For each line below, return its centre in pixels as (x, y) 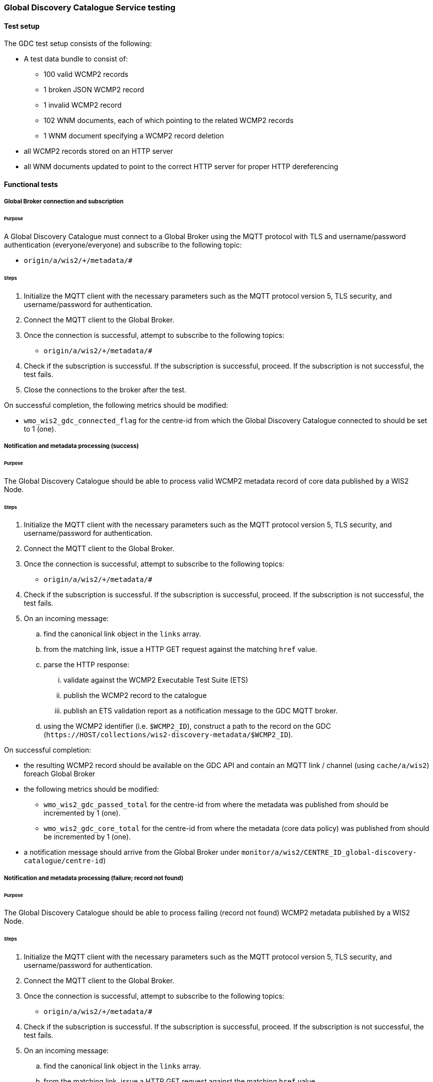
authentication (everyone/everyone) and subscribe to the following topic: (123, 245)
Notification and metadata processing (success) (72, 446)
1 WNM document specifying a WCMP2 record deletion (134, 136)
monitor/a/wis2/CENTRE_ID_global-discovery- (329, 853)
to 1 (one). (40, 429)
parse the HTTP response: (87, 665)
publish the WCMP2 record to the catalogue (135, 696)
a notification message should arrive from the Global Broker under (132, 852)
